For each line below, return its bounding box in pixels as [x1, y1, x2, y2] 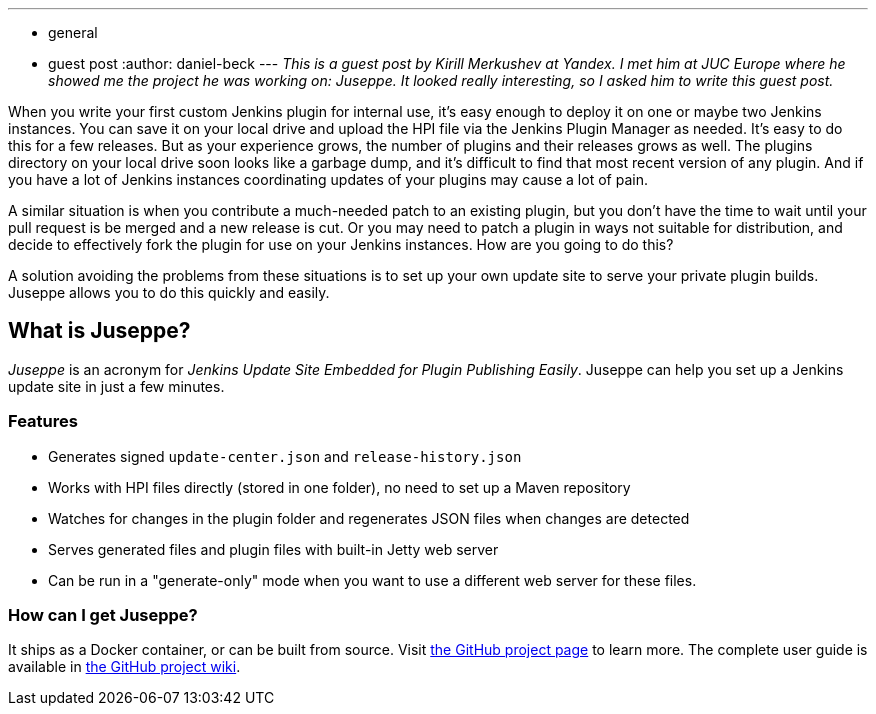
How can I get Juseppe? [8, 604, 198, 625]
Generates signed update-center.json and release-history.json [48, 447, 522, 465]
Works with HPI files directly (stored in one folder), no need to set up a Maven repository [48, 478, 631, 496]
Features [8, 411, 78, 432]
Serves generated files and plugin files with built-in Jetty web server [48, 540, 499, 558]
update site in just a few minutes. [8, 377, 225, 395]
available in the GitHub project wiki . [8, 658, 241, 676]
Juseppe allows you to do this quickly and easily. [8, 284, 330, 301]
